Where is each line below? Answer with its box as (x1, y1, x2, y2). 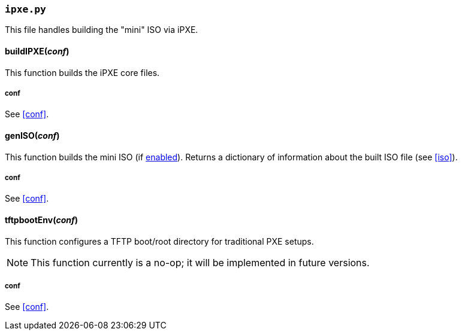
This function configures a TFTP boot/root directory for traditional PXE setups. (5, 236, 314, 246)
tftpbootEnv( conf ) (5, 214, 78, 225)
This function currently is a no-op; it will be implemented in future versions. (31, 256, 370, 269)
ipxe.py (5, 4, 46, 15)
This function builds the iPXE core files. (5, 67, 160, 78)
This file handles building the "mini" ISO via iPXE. (5, 25, 198, 35)
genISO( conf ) (5, 130, 60, 141)
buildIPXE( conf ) (5, 45, 70, 56)
